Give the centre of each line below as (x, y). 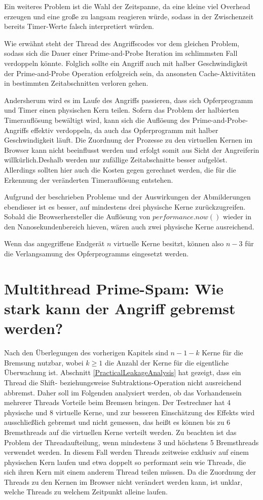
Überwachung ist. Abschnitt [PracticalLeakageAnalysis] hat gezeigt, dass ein (123, 372)
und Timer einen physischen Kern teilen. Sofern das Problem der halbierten (122, 110)
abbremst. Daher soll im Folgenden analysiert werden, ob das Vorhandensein (123, 392)
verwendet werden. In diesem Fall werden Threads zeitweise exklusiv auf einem (126, 452)
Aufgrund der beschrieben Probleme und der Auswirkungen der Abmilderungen (127, 197)
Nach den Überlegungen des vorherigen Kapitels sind (86, 353)
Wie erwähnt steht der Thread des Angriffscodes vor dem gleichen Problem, (122, 43)
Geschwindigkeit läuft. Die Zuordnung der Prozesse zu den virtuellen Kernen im (128, 140)
